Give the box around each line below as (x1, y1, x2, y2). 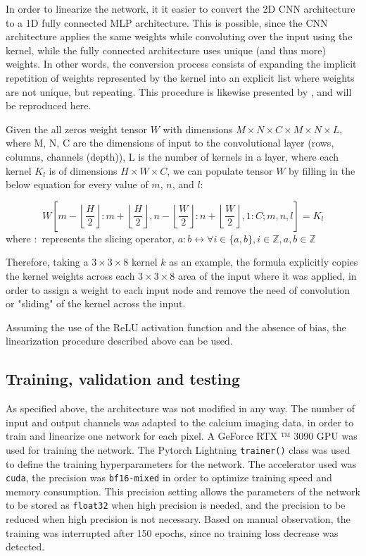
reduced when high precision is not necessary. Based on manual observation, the (6, 512, 351, 526)
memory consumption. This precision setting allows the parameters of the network (6, 483, 360, 498)
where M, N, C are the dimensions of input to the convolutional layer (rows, (6, 135, 334, 150)
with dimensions (163, 121, 233, 136)
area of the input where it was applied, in (177, 268, 357, 283)
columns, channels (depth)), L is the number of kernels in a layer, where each (6, 149, 339, 163)
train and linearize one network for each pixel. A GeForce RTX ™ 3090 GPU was (6, 428, 358, 443)
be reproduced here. (6, 98, 91, 113)
